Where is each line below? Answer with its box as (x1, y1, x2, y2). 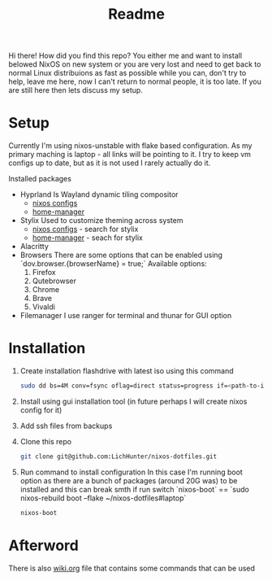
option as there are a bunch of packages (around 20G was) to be (19, 475, 238, 485)
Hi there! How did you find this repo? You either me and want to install (8, 50, 242, 61)
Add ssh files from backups (19, 421, 113, 430)
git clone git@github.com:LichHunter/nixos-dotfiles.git (19, 452, 218, 461)
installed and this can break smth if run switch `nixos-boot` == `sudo (19, 484, 249, 494)
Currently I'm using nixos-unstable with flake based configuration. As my (8, 141, 253, 151)
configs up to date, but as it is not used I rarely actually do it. (8, 158, 211, 168)
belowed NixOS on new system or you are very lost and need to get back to (8, 59, 261, 69)
